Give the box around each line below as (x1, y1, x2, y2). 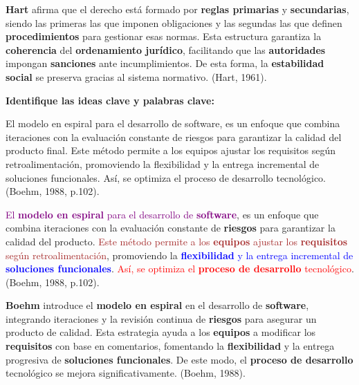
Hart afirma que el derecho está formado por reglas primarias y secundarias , (6, 2, 349, 16)
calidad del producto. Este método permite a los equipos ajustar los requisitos (6, 234, 348, 248)
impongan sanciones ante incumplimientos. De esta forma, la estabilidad (6, 56, 324, 71)
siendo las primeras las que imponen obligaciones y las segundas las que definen (6, 15, 342, 30)
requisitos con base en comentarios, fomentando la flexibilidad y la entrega (6, 339, 335, 353)
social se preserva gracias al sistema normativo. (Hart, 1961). (6, 69, 267, 84)
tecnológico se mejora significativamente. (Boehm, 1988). (6, 366, 246, 380)
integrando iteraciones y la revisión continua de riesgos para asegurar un (6, 311, 317, 326)
